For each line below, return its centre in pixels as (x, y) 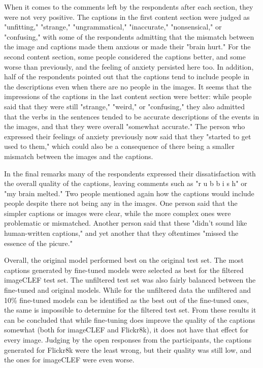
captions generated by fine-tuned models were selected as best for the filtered (124, 270)
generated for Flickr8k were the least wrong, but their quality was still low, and (128, 349)
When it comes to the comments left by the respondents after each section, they (129, 7)
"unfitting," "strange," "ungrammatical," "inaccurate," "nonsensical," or (113, 27)
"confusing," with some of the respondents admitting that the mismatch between (129, 36)
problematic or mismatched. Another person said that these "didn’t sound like (126, 223)
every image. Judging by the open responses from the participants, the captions (128, 340)
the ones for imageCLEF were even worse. (69, 360)
